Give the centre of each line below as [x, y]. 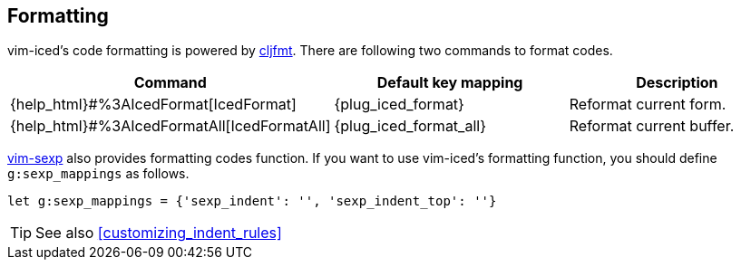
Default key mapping [450, 83]
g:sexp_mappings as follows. [98, 174]
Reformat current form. [648, 105]
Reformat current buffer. [652, 126]
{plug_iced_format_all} [410, 126]
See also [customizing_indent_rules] [159, 233]
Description [677, 83]
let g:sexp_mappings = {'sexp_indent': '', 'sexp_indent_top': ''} [252, 201]
